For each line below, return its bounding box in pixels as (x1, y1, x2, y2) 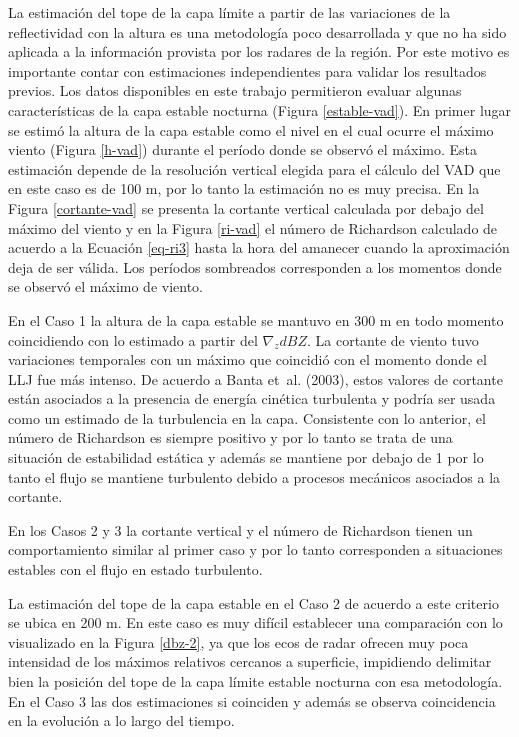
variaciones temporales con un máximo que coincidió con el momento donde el (8, 349, 487, 370)
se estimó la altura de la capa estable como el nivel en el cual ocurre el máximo (8, 119, 494, 140)
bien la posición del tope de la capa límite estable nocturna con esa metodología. (8, 671, 503, 691)
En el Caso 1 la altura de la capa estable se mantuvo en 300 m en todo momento (8, 309, 504, 330)
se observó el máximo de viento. (8, 276, 203, 297)
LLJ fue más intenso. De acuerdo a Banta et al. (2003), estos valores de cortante (8, 368, 503, 389)
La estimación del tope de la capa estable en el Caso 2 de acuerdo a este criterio (8, 592, 499, 613)
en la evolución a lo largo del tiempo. (8, 710, 235, 731)
